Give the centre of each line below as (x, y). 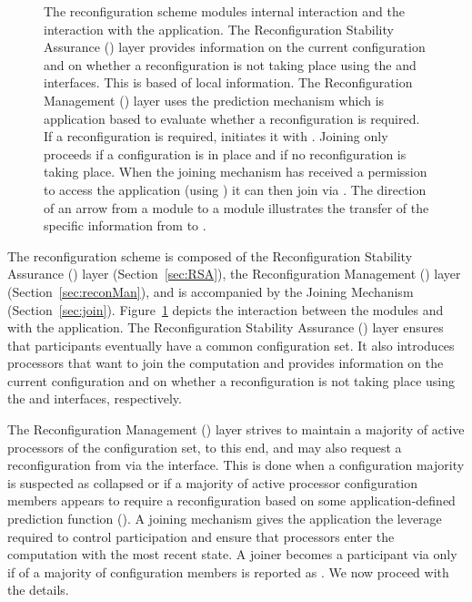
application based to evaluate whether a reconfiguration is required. (232, 118)
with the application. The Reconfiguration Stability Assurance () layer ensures (226, 327)
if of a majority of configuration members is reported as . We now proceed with (228, 571)
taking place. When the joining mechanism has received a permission (236, 172)
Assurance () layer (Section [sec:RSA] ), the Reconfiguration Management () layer (234, 274)
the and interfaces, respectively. (95, 398)
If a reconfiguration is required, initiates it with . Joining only (216, 136)
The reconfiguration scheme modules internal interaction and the (224, 11)
